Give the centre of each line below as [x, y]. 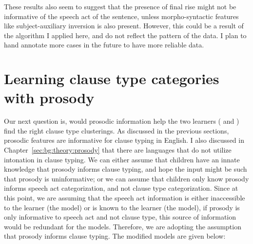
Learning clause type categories [112, 78]
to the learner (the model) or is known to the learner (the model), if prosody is [122, 207]
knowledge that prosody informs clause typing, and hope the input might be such [126, 169]
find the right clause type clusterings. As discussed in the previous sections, [117, 130]
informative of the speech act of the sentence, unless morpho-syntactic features [121, 16]
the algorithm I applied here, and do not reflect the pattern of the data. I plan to [125, 35]
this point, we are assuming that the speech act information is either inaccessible [125, 198]
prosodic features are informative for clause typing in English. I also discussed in [124, 140]
